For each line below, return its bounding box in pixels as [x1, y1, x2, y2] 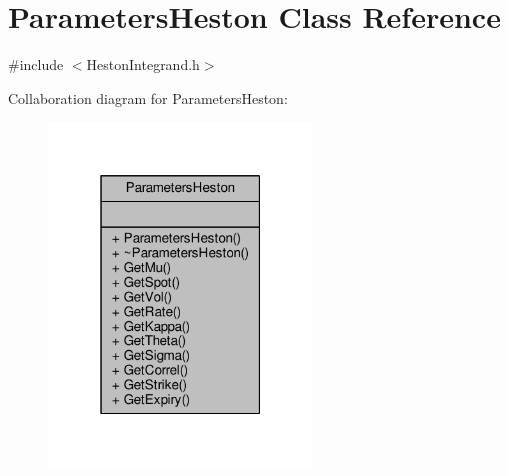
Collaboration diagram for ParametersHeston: [8, 87, 288, 108]
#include [8, 54, 64, 75]
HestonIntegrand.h [86, 54, 200, 75]
